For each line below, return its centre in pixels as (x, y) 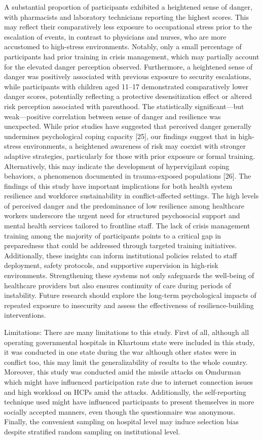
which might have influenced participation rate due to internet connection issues (129, 381)
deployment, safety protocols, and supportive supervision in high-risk (111, 265)
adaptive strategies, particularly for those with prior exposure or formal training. (130, 156)
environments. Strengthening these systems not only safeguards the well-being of (129, 275)
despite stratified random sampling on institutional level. (92, 431)
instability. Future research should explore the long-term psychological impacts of (130, 295)
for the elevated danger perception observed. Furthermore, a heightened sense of (128, 66)
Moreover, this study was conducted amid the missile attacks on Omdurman (123, 372)
